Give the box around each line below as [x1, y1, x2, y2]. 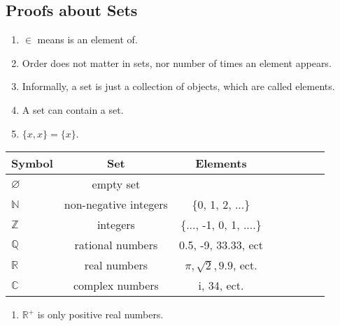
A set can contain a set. [22, 102, 124, 117]
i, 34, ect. [198, 277, 244, 294]
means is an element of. [37, 32, 138, 47]
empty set [92, 176, 141, 193]
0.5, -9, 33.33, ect [178, 237, 263, 253]
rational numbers [74, 237, 158, 253]
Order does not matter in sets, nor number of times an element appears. [22, 55, 332, 70]
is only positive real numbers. [37, 307, 164, 322]
